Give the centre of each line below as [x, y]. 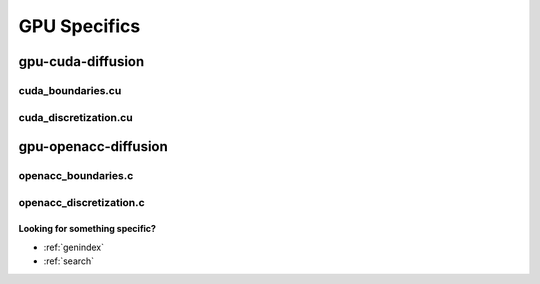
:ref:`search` [69, 261]
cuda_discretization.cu [76, 117]
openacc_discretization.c [81, 202]
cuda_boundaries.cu [70, 90]
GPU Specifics [79, 26]
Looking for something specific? [87, 229]
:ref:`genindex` [74, 247]
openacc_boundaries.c [76, 176]
